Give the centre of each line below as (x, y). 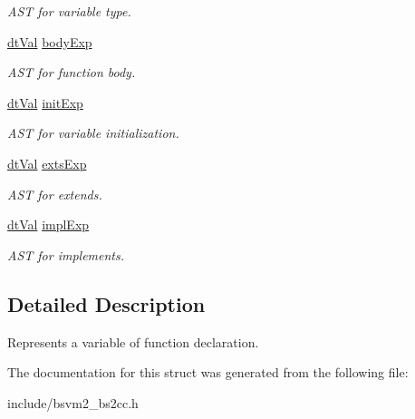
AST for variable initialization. (93, 133)
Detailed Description (106, 303)
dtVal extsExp (47, 163)
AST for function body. (72, 72)
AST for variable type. (69, 11)
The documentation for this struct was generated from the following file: (208, 372)
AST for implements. (66, 254)
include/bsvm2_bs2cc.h (73, 402)
